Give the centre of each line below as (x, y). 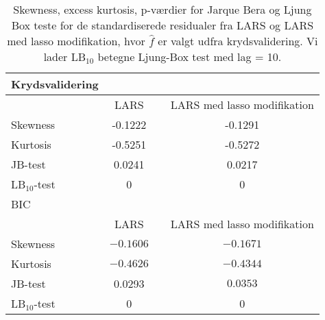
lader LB (65, 57)
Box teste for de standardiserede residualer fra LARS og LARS (162, 25)
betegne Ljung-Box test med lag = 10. (190, 57)
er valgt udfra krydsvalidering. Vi (238, 41)
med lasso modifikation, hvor (76, 41)
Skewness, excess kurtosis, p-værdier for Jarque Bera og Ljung (162, 9)
